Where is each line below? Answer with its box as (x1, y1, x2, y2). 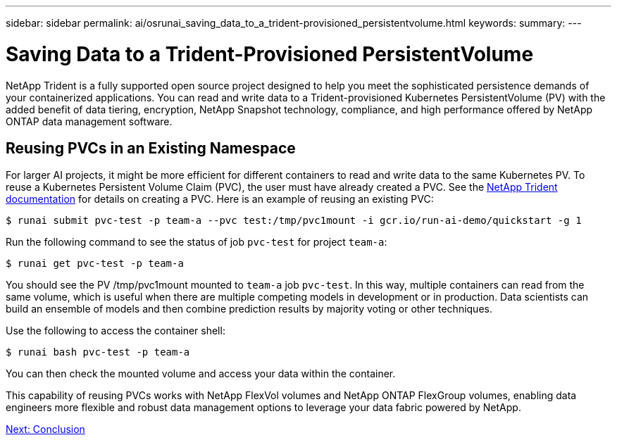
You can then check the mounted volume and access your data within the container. (6, 367, 396, 380)
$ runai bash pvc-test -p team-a (6, 346, 190, 358)
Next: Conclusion (6, 423, 85, 436)
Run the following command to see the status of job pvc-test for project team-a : (6, 236, 387, 249)
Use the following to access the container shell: (6, 325, 225, 337)
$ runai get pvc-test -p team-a (6, 258, 184, 270)
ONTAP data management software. (6, 115, 173, 127)
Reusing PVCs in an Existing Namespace (6, 139, 296, 157)
